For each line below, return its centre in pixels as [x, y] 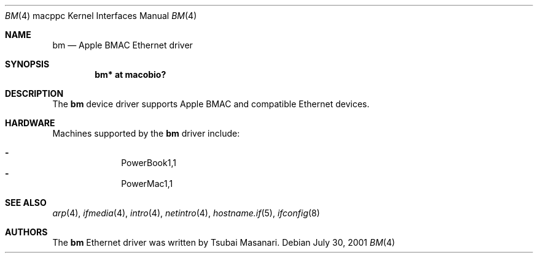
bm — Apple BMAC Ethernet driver [123, 45]
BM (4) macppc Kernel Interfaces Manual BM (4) [101, 16]
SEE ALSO [26, 203]
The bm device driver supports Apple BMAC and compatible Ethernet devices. [211, 104]
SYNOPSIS [27, 64]
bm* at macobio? [131, 74]
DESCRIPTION [34, 93]
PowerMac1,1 [147, 184]
